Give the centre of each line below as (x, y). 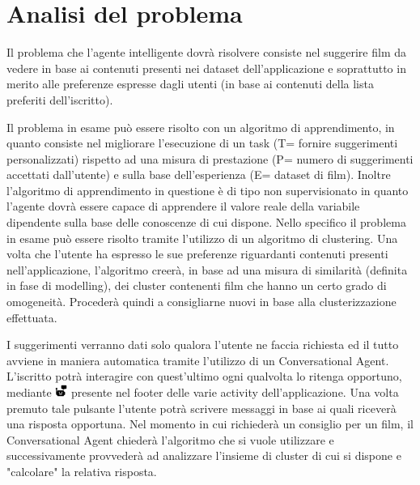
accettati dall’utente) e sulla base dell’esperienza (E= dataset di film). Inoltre (199, 174)
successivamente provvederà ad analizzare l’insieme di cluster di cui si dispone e (204, 455)
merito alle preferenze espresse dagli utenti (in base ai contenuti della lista (190, 84)
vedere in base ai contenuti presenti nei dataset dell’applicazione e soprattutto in (206, 68)
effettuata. (32, 317)
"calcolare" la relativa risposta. (82, 472)
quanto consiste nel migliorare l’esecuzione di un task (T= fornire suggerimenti (202, 143)
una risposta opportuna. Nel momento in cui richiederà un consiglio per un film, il (210, 424)
